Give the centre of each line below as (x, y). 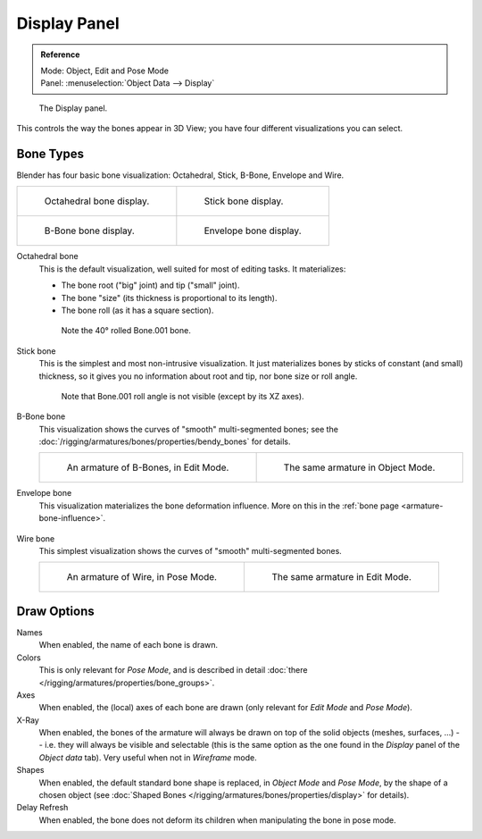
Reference (60, 55)
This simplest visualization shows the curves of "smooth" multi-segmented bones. (191, 551)
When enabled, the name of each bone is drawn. (129, 645)
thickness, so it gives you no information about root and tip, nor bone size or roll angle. (198, 376)
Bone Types (50, 153)
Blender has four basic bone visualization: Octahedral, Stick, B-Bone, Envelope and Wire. (180, 175)
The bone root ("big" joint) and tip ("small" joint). (150, 285)
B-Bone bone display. (90, 231)
